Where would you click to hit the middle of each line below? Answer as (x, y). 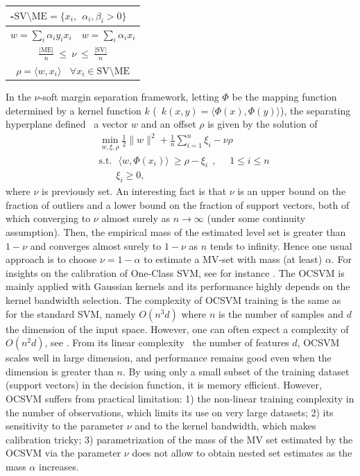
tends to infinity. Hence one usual (281, 245)
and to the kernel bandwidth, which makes (225, 426)
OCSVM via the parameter (63, 453)
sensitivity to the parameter (65, 426)
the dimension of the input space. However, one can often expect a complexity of (177, 329)
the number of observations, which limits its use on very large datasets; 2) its (170, 412)
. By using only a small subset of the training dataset (236, 371)
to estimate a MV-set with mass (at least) (233, 259)
